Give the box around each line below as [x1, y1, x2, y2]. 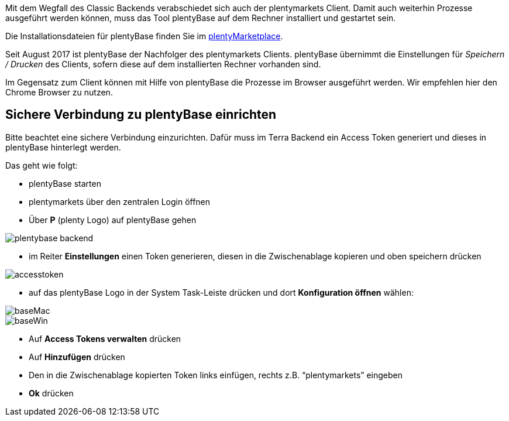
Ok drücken [29, 388, 74, 398]
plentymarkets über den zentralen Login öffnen [29, 196, 211, 207]
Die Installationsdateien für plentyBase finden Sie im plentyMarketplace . [5, 31, 283, 41]
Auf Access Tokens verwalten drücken [29, 333, 181, 344]
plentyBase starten [29, 178, 101, 189]
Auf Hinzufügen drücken [29, 351, 125, 362]
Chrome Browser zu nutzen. [5, 87, 113, 97]
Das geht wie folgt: [5, 160, 78, 170]
